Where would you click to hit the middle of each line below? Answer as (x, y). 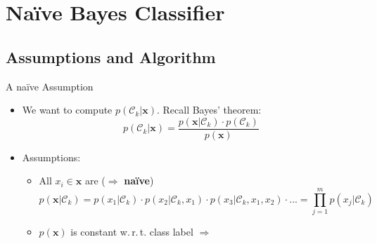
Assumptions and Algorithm (111, 56)
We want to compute (67, 110)
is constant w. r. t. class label (132, 232)
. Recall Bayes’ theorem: (209, 110)
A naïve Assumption (50, 86)
